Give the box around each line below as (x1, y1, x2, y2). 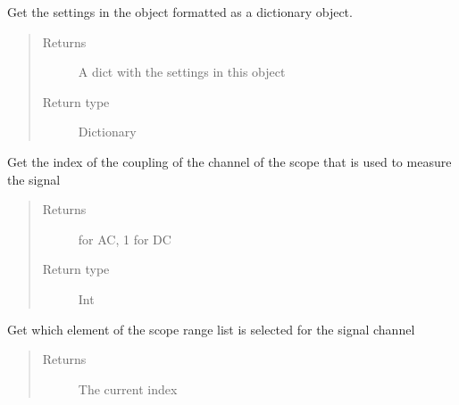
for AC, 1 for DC (78, 229, 171, 248)
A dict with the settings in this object (78, 62, 286, 81)
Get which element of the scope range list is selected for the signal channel (7, 319, 415, 338)
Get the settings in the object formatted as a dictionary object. (7, 3, 353, 21)
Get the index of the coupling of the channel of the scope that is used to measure (7, 152, 452, 170)
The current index (78, 379, 178, 398)
